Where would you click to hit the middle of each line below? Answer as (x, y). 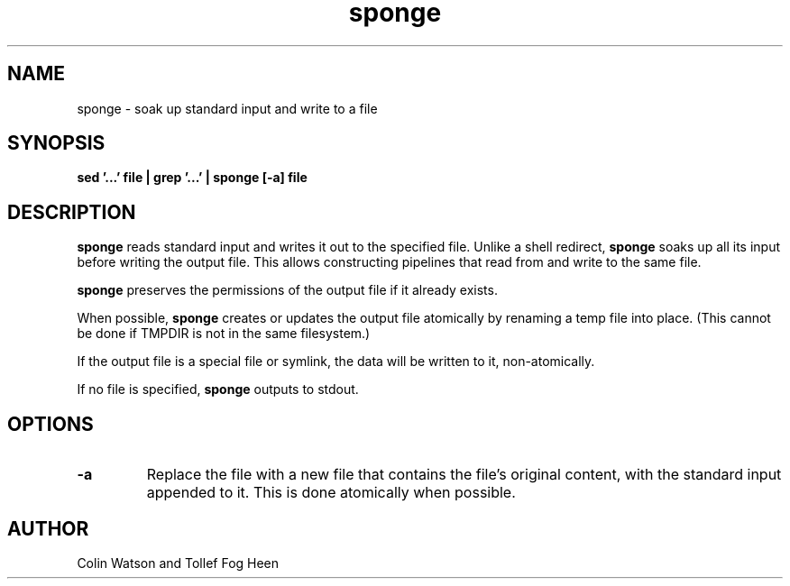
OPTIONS (51, 424)
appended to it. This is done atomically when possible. (331, 493)
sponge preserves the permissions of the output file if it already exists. (287, 290)
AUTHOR (48, 528)
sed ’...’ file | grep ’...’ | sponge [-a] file (192, 178)
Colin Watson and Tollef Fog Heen (178, 563)
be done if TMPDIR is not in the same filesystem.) (224, 334)
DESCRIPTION (72, 212)
